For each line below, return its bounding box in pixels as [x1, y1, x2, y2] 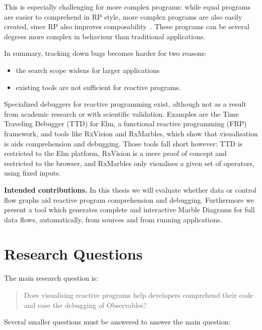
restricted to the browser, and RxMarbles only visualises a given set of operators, [4, 157, 254, 168]
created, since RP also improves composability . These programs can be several [4, 21, 249, 32]
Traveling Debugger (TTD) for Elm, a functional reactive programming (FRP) [4, 118, 247, 129]
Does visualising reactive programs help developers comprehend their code [24, 290, 253, 300]
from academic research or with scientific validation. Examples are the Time [4, 108, 239, 119]
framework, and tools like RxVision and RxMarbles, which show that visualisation [4, 128, 258, 138]
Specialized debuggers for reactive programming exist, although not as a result [4, 99, 246, 109]
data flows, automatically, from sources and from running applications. [4, 214, 222, 224]
